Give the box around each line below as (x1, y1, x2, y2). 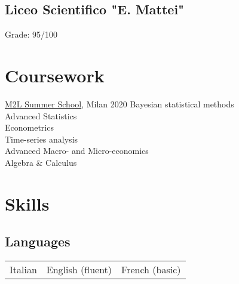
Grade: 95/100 (5, 28, 58, 41)
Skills (5, 191, 50, 215)
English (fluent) (46, 263, 112, 277)
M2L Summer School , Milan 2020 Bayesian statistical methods (5, 97, 234, 110)
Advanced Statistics (5, 109, 77, 122)
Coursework (5, 63, 105, 87)
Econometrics (5, 121, 54, 134)
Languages (5, 232, 71, 251)
